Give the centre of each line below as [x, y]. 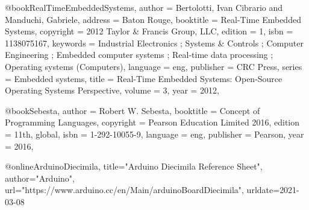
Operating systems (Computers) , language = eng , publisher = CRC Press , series [154, 66]
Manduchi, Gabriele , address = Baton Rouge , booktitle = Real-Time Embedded [153, 19]
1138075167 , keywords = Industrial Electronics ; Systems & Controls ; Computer [154, 43]
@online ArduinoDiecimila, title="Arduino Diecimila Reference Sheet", [134, 166]
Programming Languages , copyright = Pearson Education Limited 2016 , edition [152, 122]
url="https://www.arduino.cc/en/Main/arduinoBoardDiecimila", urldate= [142, 190]
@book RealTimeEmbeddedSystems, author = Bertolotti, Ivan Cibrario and [144, 7]
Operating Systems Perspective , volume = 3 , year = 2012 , [112, 90]
